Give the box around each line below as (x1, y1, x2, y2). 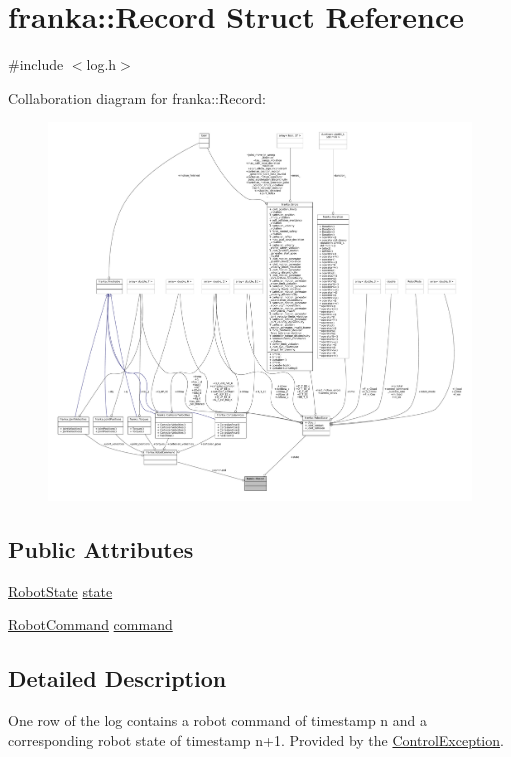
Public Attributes (8, 533, 194, 564)
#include (8, 54, 64, 75)
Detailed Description (8, 663, 227, 694)
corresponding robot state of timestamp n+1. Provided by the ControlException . (8, 729, 504, 750)
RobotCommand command (8, 614, 173, 635)
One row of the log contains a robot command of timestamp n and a (8, 709, 428, 730)
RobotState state (8, 580, 113, 601)
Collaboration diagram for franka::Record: (8, 87, 266, 108)
